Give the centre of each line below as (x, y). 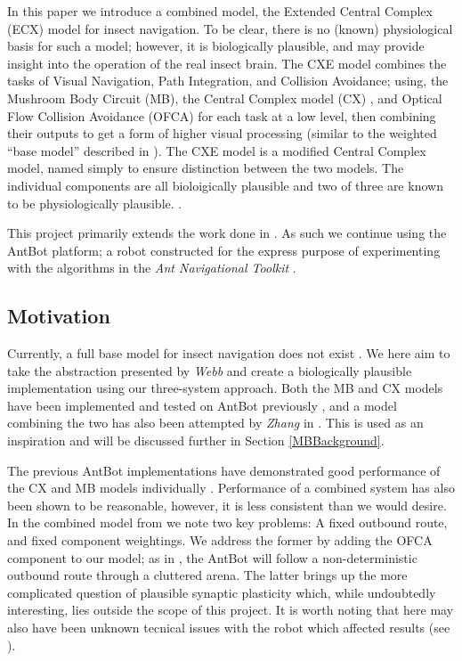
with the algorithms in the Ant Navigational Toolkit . (152, 268)
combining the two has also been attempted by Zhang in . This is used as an (215, 423)
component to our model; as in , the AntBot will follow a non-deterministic (212, 557)
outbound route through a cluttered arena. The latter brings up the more (207, 575)
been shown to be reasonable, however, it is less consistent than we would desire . (227, 505)
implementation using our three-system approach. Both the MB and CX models (225, 388)
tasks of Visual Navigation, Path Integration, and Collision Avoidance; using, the (228, 81)
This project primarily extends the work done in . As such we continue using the (227, 233)
